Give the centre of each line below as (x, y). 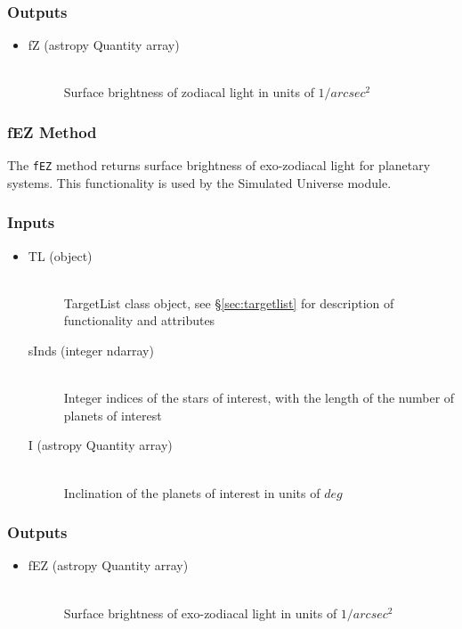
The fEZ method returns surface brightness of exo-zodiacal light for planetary (219, 165)
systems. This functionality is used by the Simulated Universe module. (199, 182)
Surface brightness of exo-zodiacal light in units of (200, 613)
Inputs (31, 222)
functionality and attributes (139, 320)
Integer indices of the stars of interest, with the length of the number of (259, 398)
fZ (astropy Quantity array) (104, 45)
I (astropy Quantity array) (100, 445)
